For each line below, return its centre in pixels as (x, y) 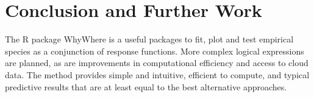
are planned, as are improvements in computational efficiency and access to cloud (157, 63)
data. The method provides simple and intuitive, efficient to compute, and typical (157, 74)
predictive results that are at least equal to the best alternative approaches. (146, 86)
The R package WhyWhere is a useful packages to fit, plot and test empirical (149, 39)
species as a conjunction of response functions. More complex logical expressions (155, 51)
